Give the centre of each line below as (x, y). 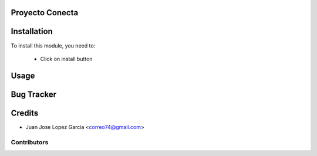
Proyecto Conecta (45, 13)
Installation (32, 31)
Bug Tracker (34, 94)
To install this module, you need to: (53, 45)
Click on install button (67, 59)
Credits (25, 113)
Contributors (30, 142)
